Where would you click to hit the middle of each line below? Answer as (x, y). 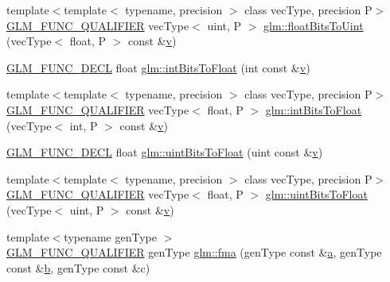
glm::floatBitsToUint (314, 25)
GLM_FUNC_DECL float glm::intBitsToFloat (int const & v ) (158, 67)
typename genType (110, 236)
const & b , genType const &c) (78, 267)
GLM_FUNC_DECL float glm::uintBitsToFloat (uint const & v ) (165, 152)
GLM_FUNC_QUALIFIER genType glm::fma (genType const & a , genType (194, 252)
